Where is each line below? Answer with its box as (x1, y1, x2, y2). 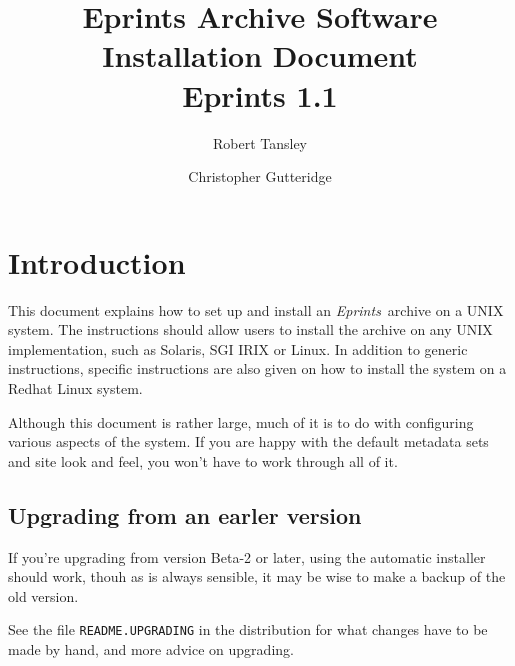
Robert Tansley (212, 132, 308, 153)
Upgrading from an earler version (8, 499, 362, 530)
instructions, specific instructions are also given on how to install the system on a (8, 358, 507, 379)
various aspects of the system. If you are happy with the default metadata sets (8, 431, 489, 452)
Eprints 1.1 (182, 74, 338, 115)
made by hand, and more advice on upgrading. (8, 639, 294, 660)
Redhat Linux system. (8, 378, 143, 398)
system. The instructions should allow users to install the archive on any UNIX (8, 319, 493, 340)
